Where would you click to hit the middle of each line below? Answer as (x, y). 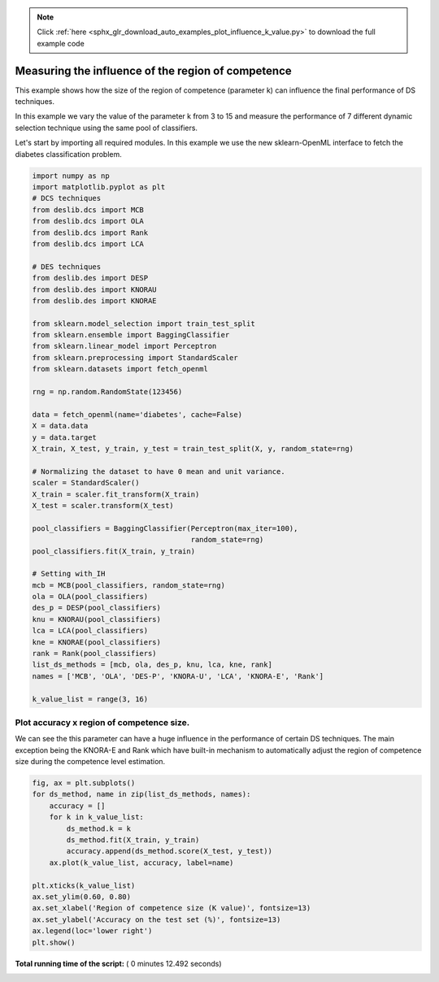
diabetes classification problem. (68, 154)
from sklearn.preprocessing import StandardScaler (135, 357)
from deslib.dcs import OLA (88, 221)
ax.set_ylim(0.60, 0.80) (82, 897)
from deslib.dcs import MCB (88, 210)
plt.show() (54, 942)
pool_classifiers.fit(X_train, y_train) (113, 551)
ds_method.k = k (99, 828)
